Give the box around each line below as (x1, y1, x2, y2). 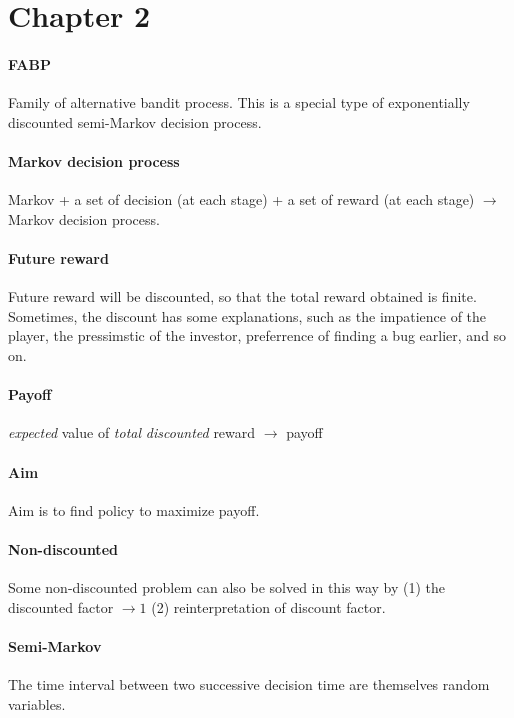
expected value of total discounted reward (8, 422, 256, 443)
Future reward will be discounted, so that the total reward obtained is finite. (8, 286, 477, 307)
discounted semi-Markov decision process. (8, 111, 262, 132)
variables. (8, 693, 66, 714)
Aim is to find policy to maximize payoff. (8, 499, 260, 520)
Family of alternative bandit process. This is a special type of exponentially (8, 92, 470, 113)
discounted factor (8, 596, 114, 617)
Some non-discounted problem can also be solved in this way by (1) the (8, 577, 446, 598)
